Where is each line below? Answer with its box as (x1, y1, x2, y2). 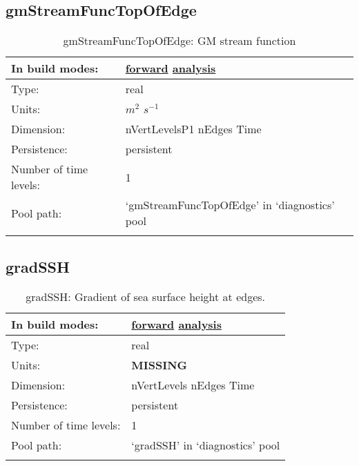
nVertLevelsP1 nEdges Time (125, 121, 262, 137)
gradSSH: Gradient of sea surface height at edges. (26, 289, 266, 305)
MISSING (131, 357, 188, 373)
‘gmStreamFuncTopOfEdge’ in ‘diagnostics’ (125, 197, 335, 213)
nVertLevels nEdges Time (131, 377, 255, 394)
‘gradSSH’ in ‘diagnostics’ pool (131, 437, 280, 454)
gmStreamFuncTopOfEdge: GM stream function (63, 32, 296, 49)
